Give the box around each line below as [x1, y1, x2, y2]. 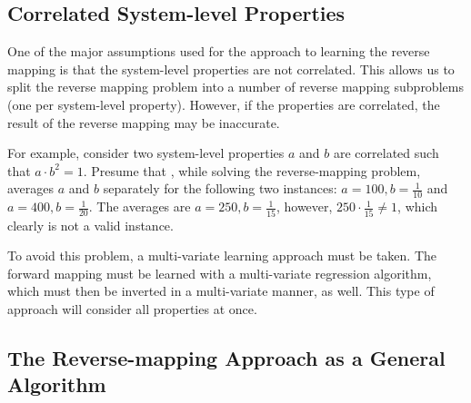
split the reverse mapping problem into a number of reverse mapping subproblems [7, 77, 464, 96]
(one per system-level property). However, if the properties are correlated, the [7, 94, 440, 113]
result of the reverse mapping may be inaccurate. [7, 113, 280, 132]
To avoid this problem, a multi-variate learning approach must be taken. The [7, 246, 437, 265]
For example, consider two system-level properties [7, 143, 285, 162]
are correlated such [334, 143, 439, 162]
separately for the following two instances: [103, 179, 337, 198]
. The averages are [88, 197, 191, 216]
